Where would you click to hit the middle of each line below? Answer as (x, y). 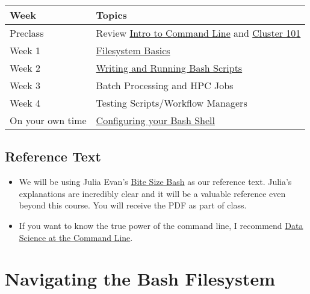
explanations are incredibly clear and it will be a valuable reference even (152, 193)
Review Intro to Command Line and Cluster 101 (198, 33)
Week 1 (25, 50)
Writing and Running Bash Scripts (169, 68)
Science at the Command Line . (76, 237)
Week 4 (25, 103)
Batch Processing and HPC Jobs (165, 85)
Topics (111, 15)
